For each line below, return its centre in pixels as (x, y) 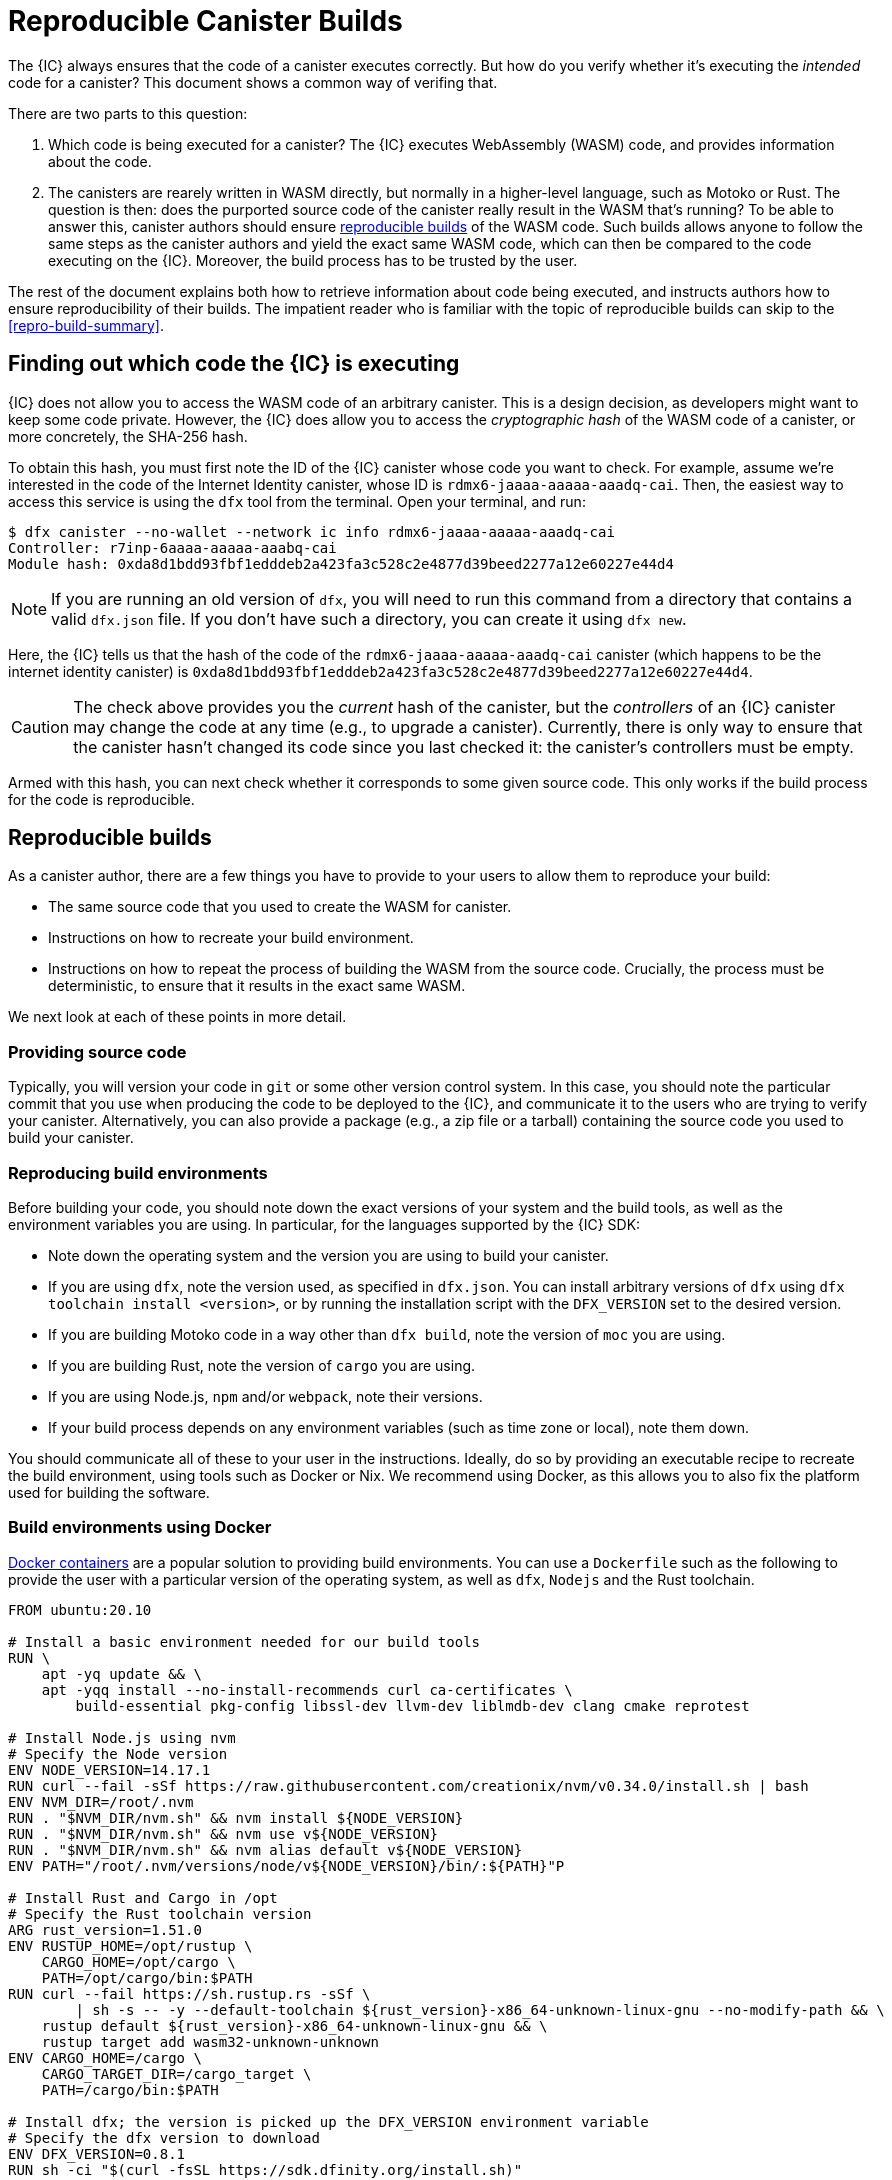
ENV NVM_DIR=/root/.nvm (101, 1801)
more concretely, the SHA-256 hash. (128, 436)
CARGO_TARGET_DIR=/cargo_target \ (176, 2073)
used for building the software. (109, 1492)
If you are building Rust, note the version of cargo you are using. (262, 1365)
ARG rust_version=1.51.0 (105, 1929)
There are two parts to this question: (128, 113)
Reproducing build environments (138, 1172)
